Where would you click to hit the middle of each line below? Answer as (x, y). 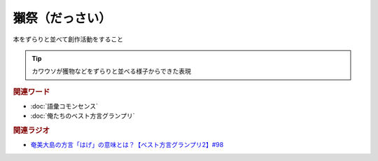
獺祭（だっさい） (62, 18)
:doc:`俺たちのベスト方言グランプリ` (83, 116)
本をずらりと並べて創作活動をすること (68, 39)
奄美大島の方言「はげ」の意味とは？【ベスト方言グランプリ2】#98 (127, 145)
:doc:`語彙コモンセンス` (64, 106)
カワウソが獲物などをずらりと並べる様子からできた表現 (112, 71)
